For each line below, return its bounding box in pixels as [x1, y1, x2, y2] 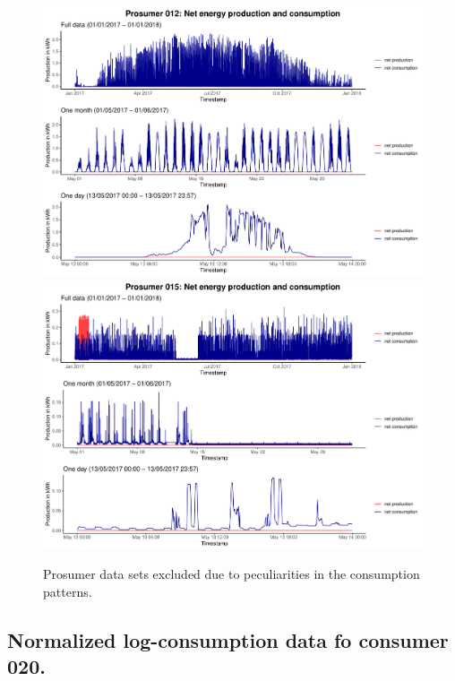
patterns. [43, 582, 92, 600]
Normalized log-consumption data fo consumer [7, 625, 449, 653]
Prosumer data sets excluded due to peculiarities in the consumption [43, 565, 420, 583]
